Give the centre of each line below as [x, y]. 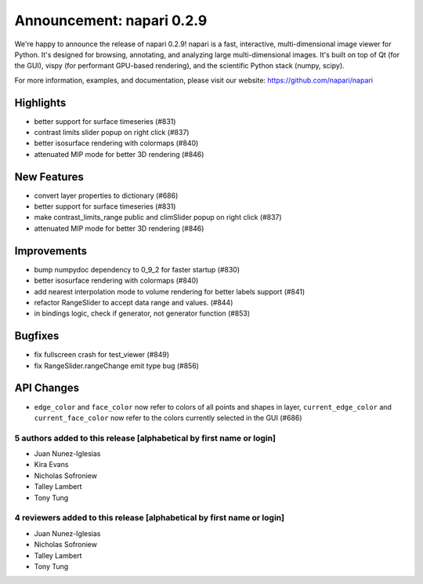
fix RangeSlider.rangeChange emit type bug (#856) [117, 366]
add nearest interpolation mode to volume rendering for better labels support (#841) [170, 291]
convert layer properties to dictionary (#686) [106, 195]
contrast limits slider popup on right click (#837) [112, 133]
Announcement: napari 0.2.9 [111, 20]
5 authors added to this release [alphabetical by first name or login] [145, 438]
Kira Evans [51, 465]
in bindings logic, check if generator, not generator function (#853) [142, 313]
